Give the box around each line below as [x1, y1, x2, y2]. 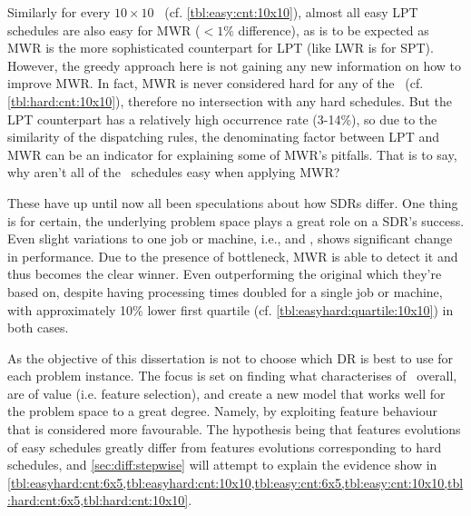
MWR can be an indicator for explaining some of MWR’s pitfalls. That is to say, [7, 144, 457, 164]
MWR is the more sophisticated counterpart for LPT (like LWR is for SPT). [7, 38, 434, 57]
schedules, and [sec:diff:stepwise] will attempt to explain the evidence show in [7, 455, 437, 474]
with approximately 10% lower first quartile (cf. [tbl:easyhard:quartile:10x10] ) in [7, 300, 454, 319]
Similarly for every [7, 3, 111, 21]
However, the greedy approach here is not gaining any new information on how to [7, 55, 461, 74]
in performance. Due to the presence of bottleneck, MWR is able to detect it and [7, 246, 458, 265]
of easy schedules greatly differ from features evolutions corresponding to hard [7, 437, 442, 456]
